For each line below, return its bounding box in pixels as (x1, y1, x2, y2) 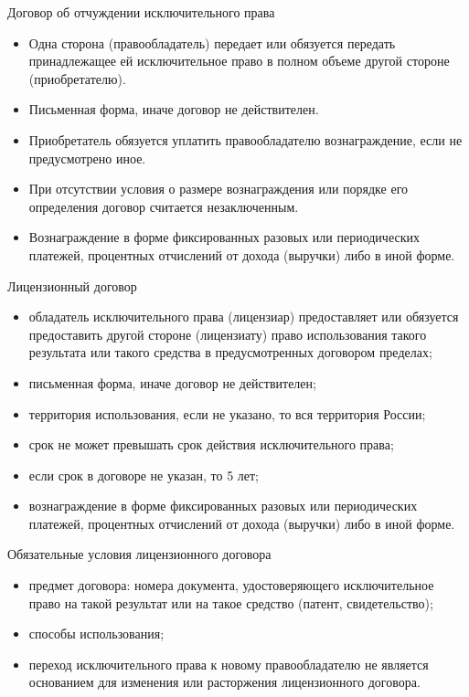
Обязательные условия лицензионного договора (7, 544, 272, 564)
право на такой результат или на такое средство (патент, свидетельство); (28, 593, 433, 612)
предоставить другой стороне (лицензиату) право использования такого (28, 324, 427, 343)
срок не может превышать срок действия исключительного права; (28, 435, 394, 454)
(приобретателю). (28, 69, 126, 88)
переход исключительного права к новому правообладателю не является (28, 654, 429, 673)
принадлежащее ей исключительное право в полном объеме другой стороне (28, 51, 450, 70)
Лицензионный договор (7, 276, 137, 295)
